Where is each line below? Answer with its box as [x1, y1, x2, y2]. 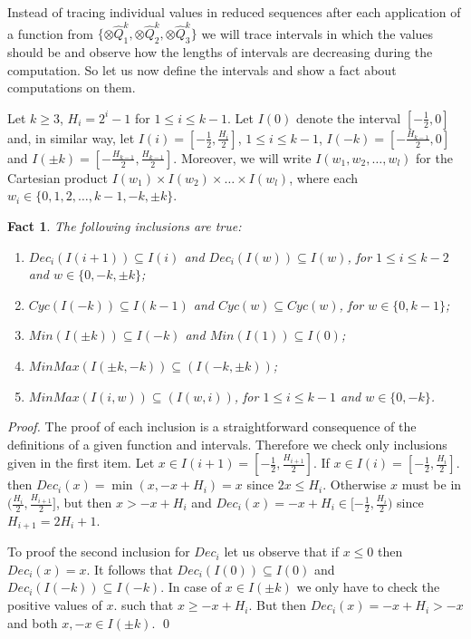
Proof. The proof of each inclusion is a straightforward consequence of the [7, 417, 417, 436]
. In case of [160, 577, 222, 596]
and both [7, 613, 58, 632]
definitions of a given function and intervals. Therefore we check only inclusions [7, 434, 447, 453]
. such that [113, 595, 174, 615]
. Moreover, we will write [173, 148, 312, 167]
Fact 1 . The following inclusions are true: [7, 217, 242, 236]
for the [416, 148, 453, 167]
